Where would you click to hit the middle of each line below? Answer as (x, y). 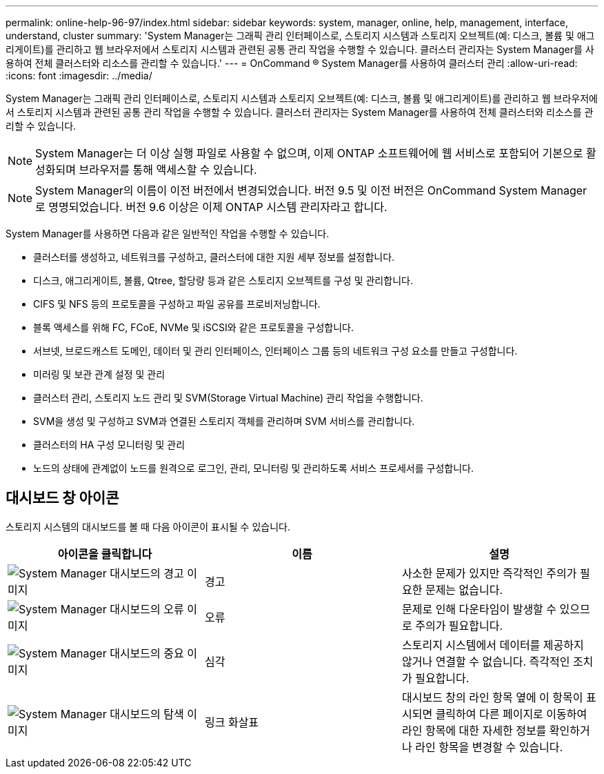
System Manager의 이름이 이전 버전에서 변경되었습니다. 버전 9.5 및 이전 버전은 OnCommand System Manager (311, 190)
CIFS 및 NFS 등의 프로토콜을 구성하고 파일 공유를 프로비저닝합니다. (177, 304)
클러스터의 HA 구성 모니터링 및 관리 (109, 445)
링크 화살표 (232, 722)
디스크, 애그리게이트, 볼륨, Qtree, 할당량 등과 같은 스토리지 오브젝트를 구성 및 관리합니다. (223, 280)
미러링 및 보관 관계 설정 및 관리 (99, 374)
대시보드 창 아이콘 (62, 498)
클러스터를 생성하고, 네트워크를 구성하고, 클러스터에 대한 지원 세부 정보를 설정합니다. (214, 257)
